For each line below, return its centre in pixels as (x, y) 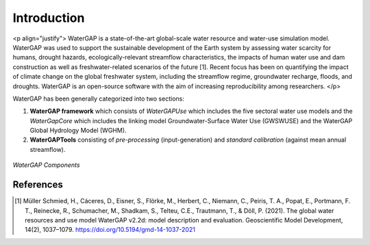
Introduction (49, 18)
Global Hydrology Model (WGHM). (78, 131)
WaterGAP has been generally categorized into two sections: (98, 99)
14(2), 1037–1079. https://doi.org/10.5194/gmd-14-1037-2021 (110, 230)
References (38, 185)
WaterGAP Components (46, 165)
